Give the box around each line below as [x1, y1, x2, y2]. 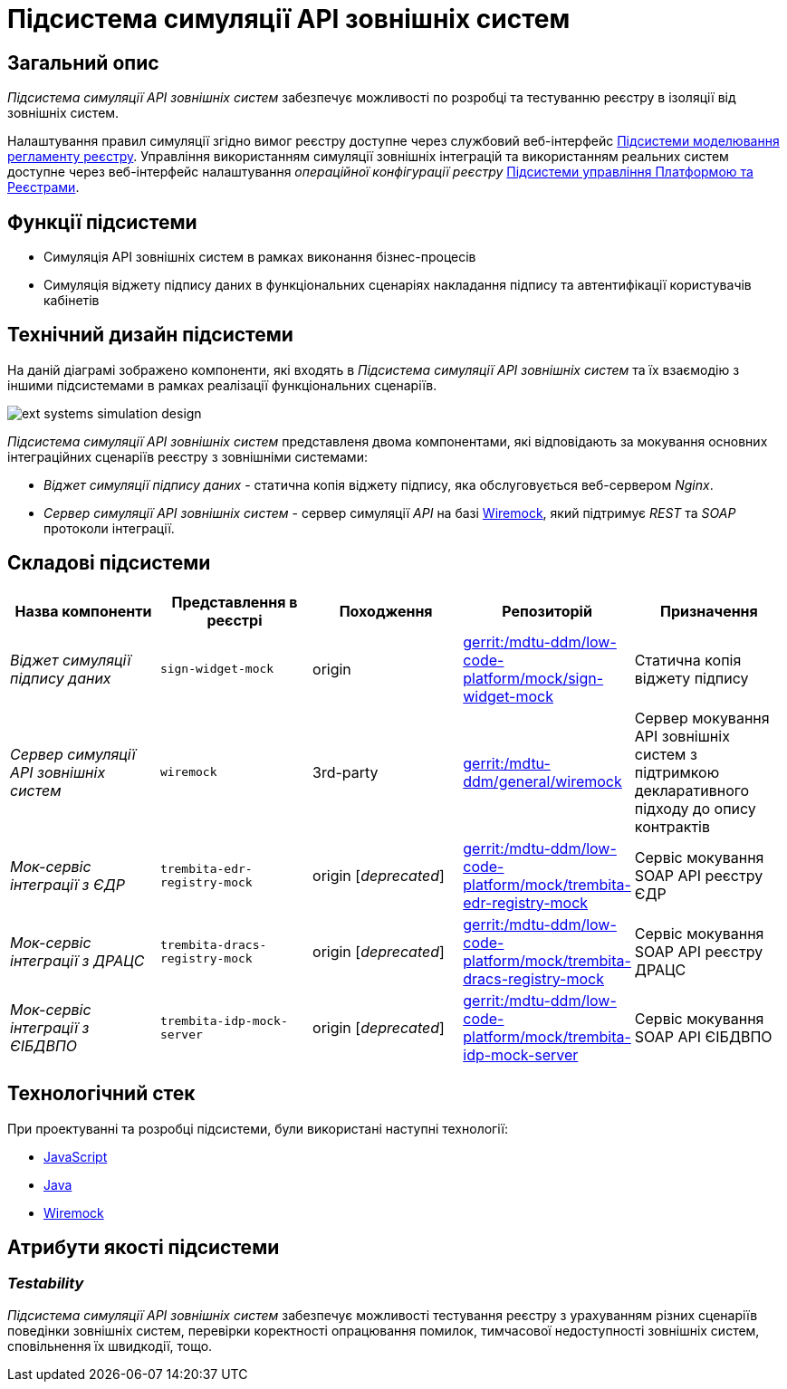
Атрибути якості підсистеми [7, 1235, 280, 1259]
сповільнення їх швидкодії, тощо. [7, 1337, 213, 1354]
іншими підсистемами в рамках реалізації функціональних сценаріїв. [7, 377, 437, 393]
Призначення [660, 601, 758, 620]
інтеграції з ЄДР [10, 875, 125, 894]
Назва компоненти [14, 601, 152, 620]
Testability [7, 1274, 84, 1293]
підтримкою [634, 762, 720, 781]
